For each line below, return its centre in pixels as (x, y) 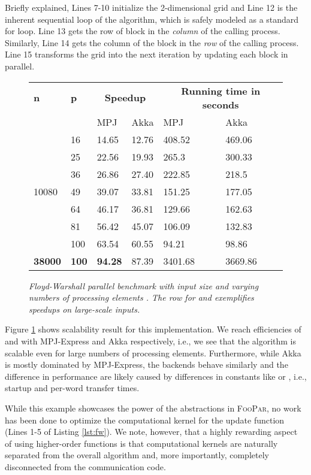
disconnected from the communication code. (85, 466)
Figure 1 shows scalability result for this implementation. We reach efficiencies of (153, 329)
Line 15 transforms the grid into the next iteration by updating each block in (147, 54)
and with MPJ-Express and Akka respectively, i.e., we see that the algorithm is (151, 341)
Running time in (221, 90)
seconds (221, 104)
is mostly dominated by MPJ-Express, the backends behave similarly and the (147, 364)
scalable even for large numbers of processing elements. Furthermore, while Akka (153, 353)
